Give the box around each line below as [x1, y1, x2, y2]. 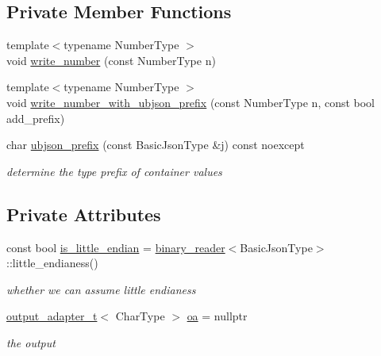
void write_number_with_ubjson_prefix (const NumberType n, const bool [6, 94, 375, 110]
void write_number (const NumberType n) [6, 52, 216, 68]
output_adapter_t [6, 308, 98, 324]
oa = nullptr [187, 308, 248, 324]
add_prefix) [6, 109, 65, 126]
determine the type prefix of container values [6, 163, 222, 179]
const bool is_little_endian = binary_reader [6, 239, 225, 255]
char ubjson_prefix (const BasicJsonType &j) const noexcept [6, 136, 305, 153]
